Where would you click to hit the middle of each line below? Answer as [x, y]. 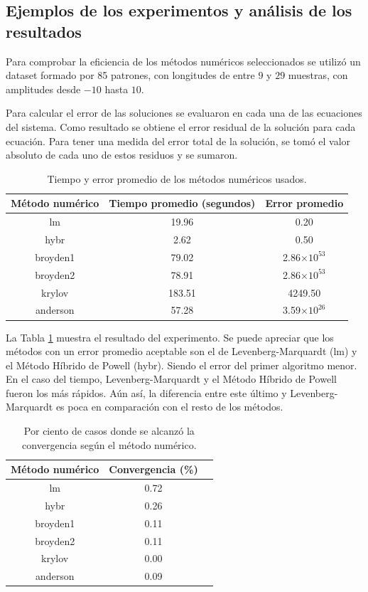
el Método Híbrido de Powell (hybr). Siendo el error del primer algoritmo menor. [182, 365]
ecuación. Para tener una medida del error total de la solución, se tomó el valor [178, 141]
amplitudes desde [43, 89]
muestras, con [318, 75]
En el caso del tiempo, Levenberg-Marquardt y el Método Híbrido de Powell [171, 379]
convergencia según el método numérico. [109, 444]
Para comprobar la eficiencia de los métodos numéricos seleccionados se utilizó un [183, 61]
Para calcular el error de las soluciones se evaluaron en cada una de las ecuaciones [184, 113]
